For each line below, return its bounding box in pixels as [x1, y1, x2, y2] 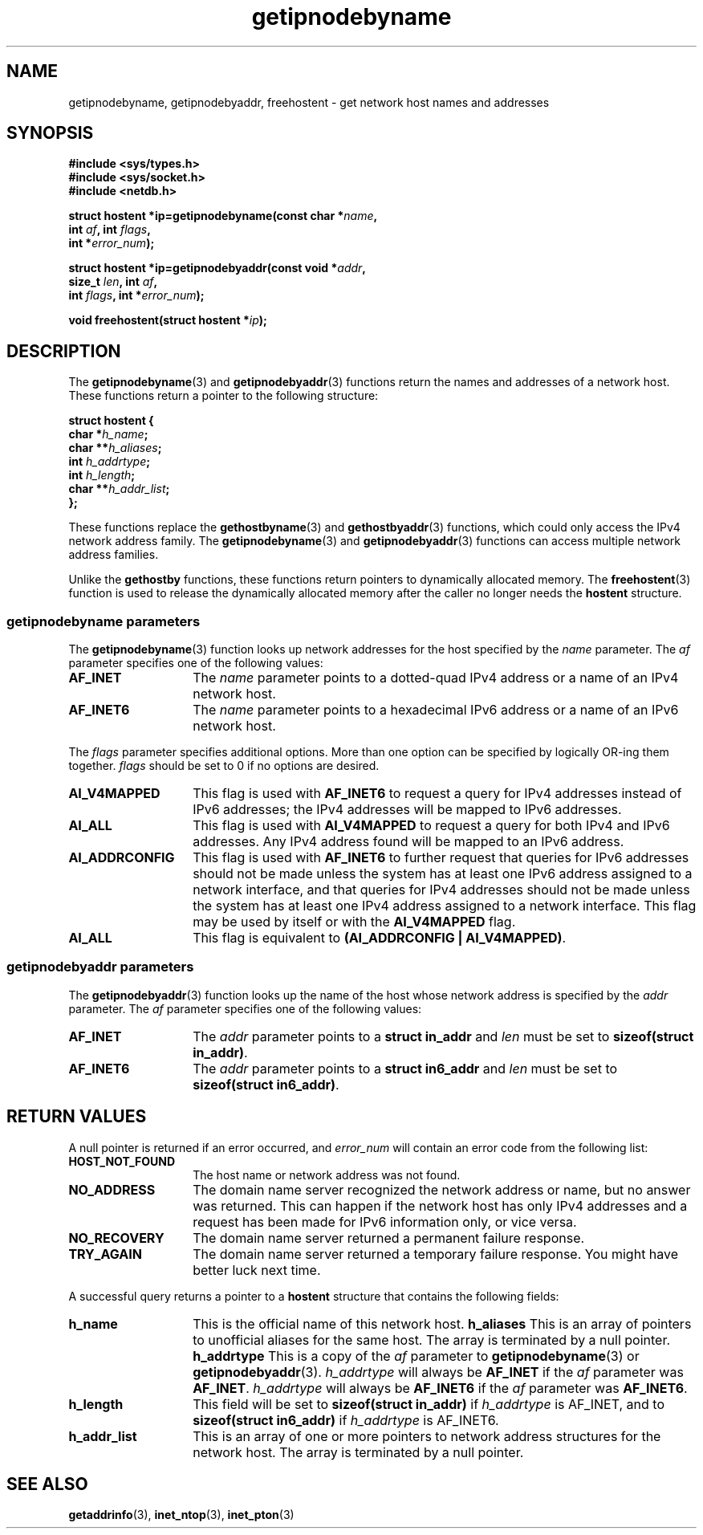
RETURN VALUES [6, 1106, 147, 1127]
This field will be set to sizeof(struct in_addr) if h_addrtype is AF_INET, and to [193, 1395, 664, 1412]
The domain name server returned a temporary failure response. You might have [193, 1245, 679, 1262]
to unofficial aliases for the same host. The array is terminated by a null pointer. [193, 1331, 671, 1348]
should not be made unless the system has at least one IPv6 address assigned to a [193, 865, 693, 882]
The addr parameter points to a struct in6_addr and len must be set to [193, 1060, 618, 1077]
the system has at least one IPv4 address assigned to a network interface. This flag [193, 898, 697, 914]
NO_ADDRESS [68, 1181, 156, 1198]
